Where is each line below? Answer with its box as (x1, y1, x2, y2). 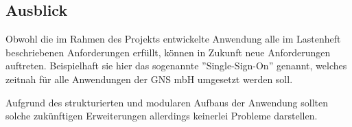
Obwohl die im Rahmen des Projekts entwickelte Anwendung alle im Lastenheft (5, 32, 341, 46)
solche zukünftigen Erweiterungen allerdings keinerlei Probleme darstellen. (5, 108, 318, 123)
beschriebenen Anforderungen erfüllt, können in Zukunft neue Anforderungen (5, 45, 331, 59)
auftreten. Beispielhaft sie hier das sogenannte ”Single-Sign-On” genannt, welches (5, 58, 347, 73)
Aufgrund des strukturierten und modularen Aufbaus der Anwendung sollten (5, 95, 329, 109)
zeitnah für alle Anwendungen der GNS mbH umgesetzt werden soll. (5, 71, 293, 86)
